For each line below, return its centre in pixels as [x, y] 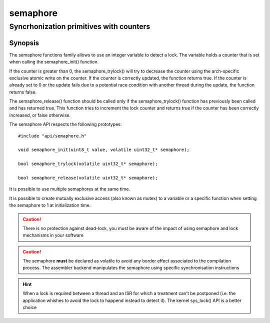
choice [30, 307]
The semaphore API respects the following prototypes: [65, 124]
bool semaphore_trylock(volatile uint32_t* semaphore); [88, 164]
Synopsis [24, 43]
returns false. [23, 92]
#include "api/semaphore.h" [52, 136]
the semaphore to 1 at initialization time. [50, 205]
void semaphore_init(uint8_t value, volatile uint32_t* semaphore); [104, 150]
